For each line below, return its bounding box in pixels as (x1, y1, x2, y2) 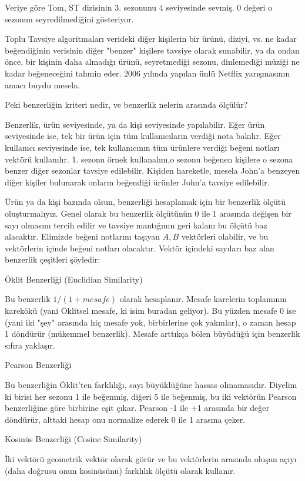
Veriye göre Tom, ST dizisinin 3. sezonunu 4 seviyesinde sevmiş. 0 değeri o (5, 1, 273, 13)
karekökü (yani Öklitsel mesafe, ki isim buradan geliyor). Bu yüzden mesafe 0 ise (5, 304, 296, 317)
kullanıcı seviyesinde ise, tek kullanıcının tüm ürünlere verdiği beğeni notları (5, 141, 280, 153)
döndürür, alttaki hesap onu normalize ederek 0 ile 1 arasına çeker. (5, 413, 246, 425)
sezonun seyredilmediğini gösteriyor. (5, 12, 134, 25)
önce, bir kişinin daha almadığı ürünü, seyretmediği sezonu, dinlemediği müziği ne (5, 55, 300, 68)
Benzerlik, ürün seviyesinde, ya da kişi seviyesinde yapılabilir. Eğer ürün (5, 118, 265, 130)
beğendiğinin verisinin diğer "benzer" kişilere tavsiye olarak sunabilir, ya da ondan (5, 44, 300, 56)
